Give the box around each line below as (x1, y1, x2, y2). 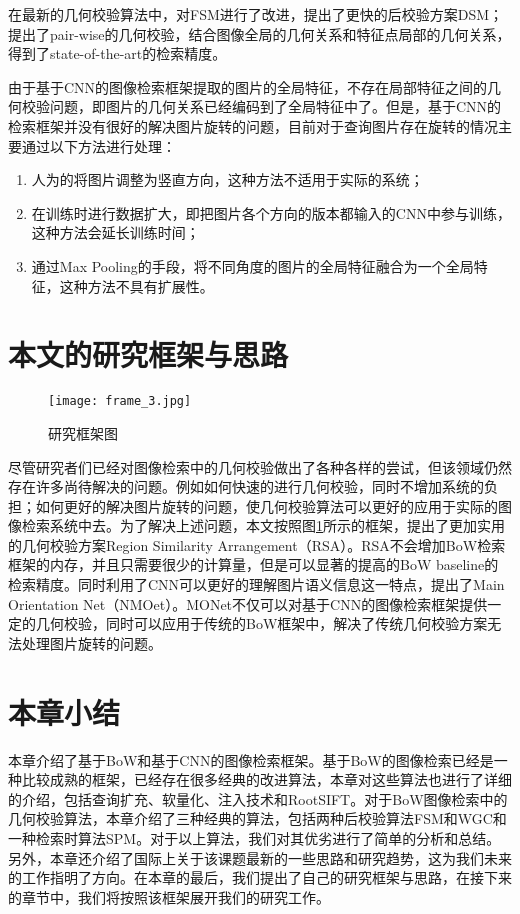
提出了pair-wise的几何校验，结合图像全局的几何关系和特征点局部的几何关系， (8, 23, 511, 44)
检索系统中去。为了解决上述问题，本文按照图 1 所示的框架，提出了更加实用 (21, 515, 505, 536)
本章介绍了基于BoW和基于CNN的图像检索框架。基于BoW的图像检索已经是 (8, 749, 494, 770)
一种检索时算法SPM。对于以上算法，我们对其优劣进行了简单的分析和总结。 (8, 827, 501, 848)
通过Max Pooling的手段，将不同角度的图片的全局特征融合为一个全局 (31, 255, 474, 276)
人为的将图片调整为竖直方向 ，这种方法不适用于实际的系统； (31, 169, 424, 190)
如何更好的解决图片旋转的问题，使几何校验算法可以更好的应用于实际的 (35, 495, 498, 516)
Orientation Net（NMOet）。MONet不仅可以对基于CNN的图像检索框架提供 (8, 593, 488, 614)
